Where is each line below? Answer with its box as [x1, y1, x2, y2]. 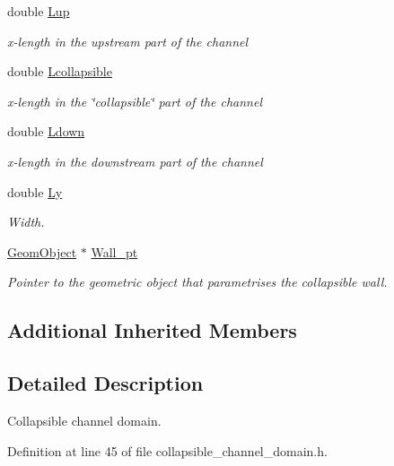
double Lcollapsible [7, 62, 112, 81]
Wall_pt [91, 242, 138, 261]
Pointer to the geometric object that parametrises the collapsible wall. [7, 272, 388, 291]
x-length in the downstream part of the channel [7, 151, 263, 170]
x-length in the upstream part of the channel [7, 31, 249, 50]
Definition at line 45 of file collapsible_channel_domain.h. [7, 441, 328, 460]
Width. [7, 212, 45, 231]
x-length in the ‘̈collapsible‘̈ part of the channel [7, 91, 263, 110]
